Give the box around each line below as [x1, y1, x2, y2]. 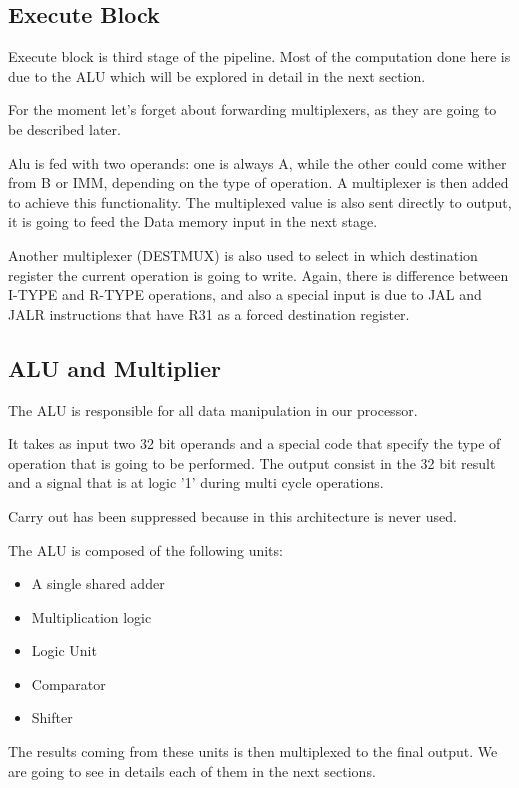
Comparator [31, 673, 106, 694]
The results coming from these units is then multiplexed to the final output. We [8, 741, 498, 762]
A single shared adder [31, 573, 165, 594]
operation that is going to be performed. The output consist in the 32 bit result [8, 452, 496, 473]
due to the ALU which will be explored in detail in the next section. [8, 65, 426, 86]
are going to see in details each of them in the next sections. [8, 760, 376, 781]
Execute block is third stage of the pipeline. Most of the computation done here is [8, 46, 511, 67]
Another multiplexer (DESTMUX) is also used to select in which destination [8, 244, 478, 265]
